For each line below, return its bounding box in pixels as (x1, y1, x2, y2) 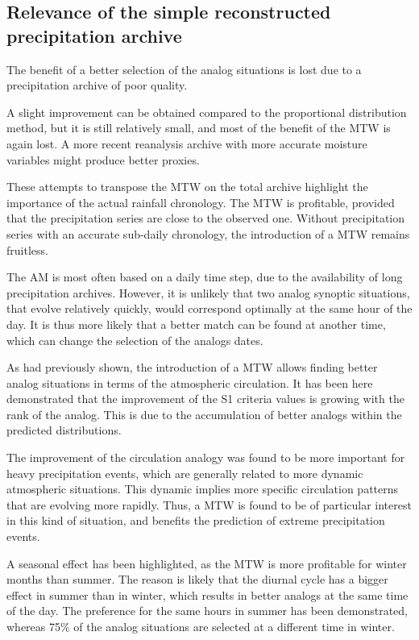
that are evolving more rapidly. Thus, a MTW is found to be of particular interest (6, 496, 412, 513)
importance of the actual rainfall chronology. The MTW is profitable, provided (6, 193, 395, 210)
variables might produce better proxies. (6, 151, 200, 168)
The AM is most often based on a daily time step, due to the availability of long (6, 268, 403, 285)
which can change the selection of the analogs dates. (6, 331, 263, 348)
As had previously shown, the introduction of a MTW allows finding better (6, 359, 378, 376)
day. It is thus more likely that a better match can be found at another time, (6, 315, 386, 332)
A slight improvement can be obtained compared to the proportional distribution (6, 103, 407, 120)
